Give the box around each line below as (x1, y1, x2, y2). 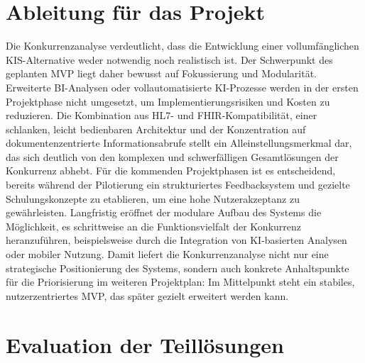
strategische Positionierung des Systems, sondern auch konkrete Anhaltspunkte (6, 260, 349, 275)
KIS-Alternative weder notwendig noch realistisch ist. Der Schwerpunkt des (6, 52, 333, 67)
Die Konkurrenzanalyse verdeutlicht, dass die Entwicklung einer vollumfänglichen (6, 38, 359, 53)
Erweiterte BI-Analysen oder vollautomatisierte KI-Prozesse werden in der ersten (6, 79, 359, 94)
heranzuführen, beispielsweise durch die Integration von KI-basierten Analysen (6, 233, 347, 247)
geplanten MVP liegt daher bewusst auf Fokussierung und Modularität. (6, 66, 317, 81)
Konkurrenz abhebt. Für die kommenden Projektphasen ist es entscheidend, (6, 163, 336, 178)
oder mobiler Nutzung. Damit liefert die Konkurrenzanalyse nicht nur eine (6, 247, 329, 262)
